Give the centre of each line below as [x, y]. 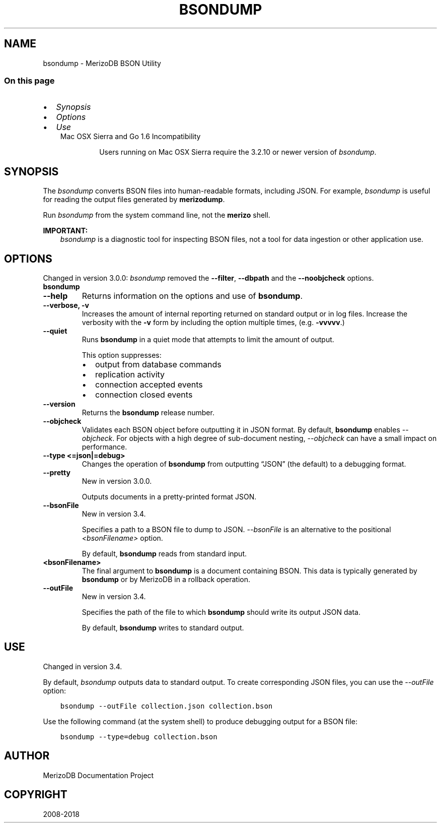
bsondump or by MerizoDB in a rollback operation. [166, 580]
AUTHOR [27, 756]
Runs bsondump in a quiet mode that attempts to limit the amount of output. [208, 340]
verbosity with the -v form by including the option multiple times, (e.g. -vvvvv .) [213, 323]
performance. [104, 447]
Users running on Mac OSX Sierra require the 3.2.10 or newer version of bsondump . [238, 152]
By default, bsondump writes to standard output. [163, 628]
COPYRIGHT [36, 795]
